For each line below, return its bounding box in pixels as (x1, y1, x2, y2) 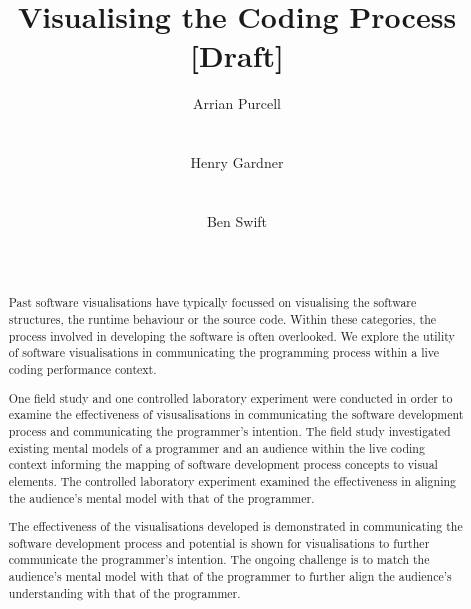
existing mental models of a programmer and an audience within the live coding (8, 439, 425, 456)
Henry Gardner (190, 152, 284, 173)
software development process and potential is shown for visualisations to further (8, 534, 430, 551)
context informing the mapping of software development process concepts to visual (8, 456, 438, 473)
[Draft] (190, 35, 284, 76)
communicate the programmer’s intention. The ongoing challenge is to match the (8, 551, 430, 568)
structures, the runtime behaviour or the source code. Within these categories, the (8, 311, 437, 328)
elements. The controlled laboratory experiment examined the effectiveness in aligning (8, 472, 456, 489)
